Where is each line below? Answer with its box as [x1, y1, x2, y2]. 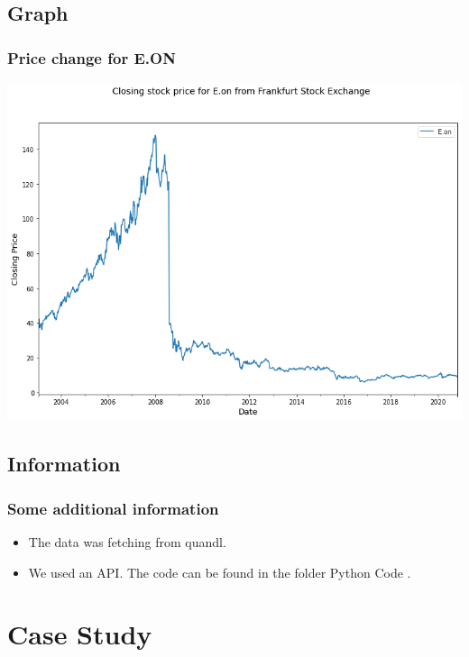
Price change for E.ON [7, 46, 176, 68]
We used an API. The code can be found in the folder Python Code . [28, 562, 411, 581]
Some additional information [7, 497, 219, 519]
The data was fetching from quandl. [28, 532, 226, 551]
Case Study [7, 616, 152, 652]
